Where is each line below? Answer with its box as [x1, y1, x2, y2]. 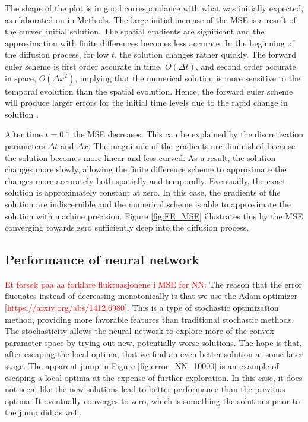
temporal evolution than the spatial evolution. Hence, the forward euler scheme [5, 84, 293, 97]
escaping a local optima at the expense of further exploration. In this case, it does [5, 371, 303, 383]
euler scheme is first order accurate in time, [5, 59, 163, 72]
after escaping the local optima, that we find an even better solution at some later [5, 348, 303, 360]
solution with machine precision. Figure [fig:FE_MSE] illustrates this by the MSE [5, 209, 303, 222]
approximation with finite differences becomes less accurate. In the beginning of [5, 36, 294, 49]
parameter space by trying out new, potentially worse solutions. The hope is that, [5, 336, 302, 348]
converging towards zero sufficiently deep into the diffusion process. [5, 221, 249, 234]
